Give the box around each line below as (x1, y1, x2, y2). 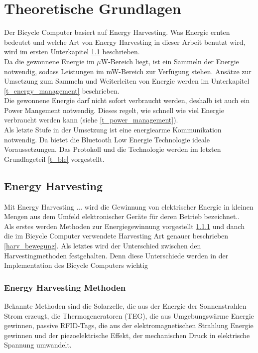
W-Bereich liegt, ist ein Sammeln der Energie (101, 56, 239, 66)
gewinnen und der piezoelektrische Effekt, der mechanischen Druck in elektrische (4, 330, 250, 340)
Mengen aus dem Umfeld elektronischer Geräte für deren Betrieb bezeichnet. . (4, 211, 240, 222)
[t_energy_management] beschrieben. (4, 85, 120, 96)
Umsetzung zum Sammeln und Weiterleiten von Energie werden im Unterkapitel (4, 76, 250, 86)
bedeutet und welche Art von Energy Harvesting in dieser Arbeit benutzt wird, (4, 36, 246, 47)
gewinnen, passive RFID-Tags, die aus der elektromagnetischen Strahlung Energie (4, 320, 254, 331)
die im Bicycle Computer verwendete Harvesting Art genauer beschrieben (4, 231, 229, 241)
